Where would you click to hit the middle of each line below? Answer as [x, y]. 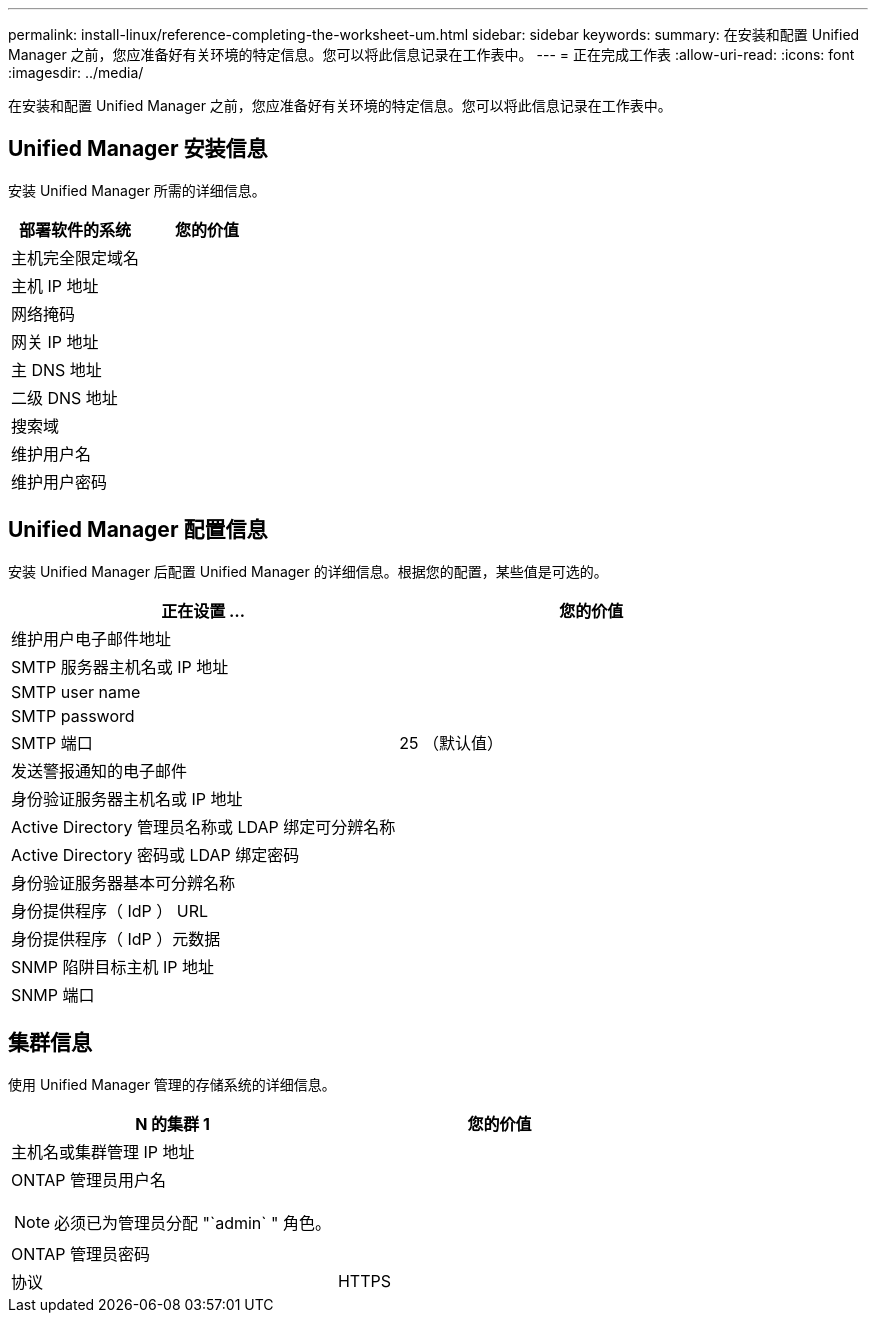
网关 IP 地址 [55, 341]
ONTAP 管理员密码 [81, 1253]
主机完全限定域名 [75, 257]
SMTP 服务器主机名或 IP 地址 [120, 666]
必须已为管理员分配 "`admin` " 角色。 [192, 1222]
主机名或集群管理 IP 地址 [103, 1151]
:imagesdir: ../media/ [76, 72]
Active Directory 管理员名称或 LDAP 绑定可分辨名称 [203, 826]
